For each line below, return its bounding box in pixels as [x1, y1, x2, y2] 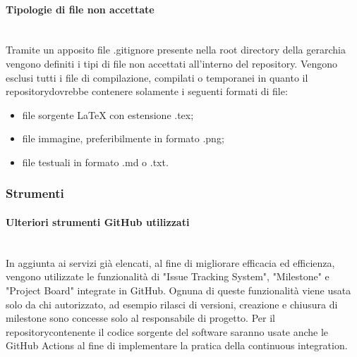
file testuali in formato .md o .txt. [22, 154, 169, 169]
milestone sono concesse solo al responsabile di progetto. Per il [6, 311, 275, 325]
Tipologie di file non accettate [6, 1, 155, 16]
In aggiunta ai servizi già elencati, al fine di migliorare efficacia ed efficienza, [6, 255, 335, 270]
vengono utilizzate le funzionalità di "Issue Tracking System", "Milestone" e [6, 269, 329, 284]
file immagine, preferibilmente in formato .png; [22, 131, 224, 146]
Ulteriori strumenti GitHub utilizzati [6, 214, 190, 229]
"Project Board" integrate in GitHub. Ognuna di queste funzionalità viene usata [6, 282, 351, 297]
